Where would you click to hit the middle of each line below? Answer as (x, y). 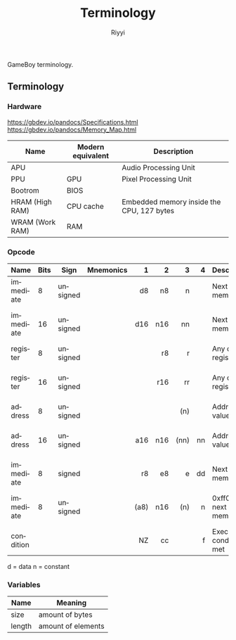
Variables (24, 584)
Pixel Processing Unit (157, 179)
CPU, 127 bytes (148, 210)
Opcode (21, 252)
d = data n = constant (39, 566)
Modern (91, 147)
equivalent (91, 155)
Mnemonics (107, 270)
